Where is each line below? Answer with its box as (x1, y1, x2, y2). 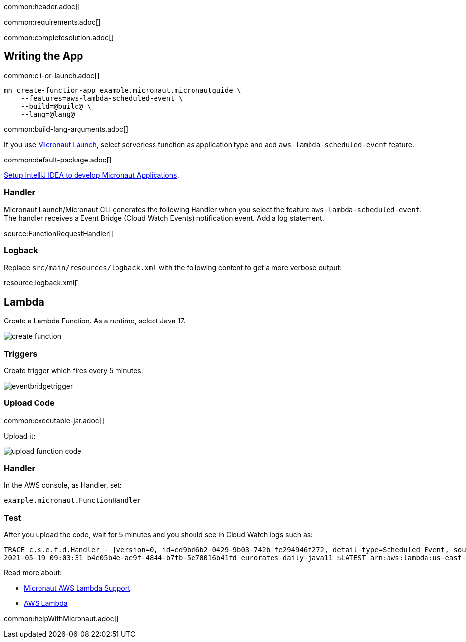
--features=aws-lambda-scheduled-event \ (20, 94, 183, 102)
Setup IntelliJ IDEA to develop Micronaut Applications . (4, 170, 179, 179)
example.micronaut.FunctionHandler (4, 496, 142, 505)
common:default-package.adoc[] (4, 155, 112, 164)
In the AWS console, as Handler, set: (4, 481, 122, 490)
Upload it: (4, 431, 36, 440)
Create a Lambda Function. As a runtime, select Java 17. (4, 317, 186, 325)
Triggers (4, 348, 38, 359)
